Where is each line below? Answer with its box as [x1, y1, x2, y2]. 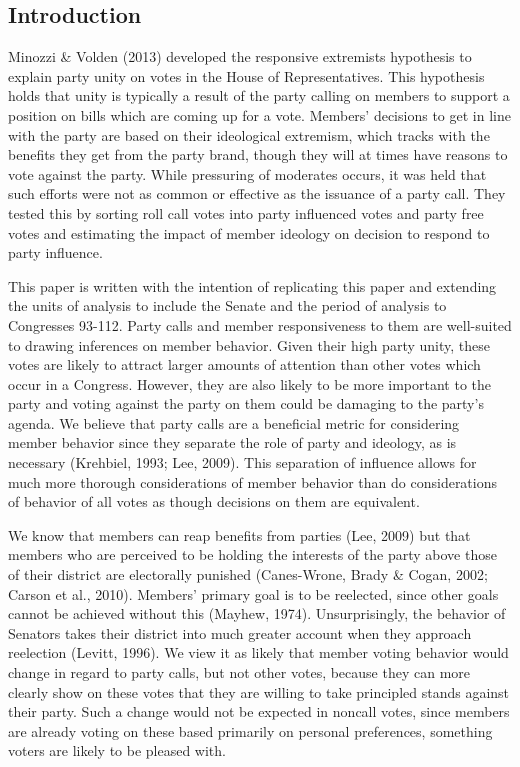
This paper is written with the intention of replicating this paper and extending [8, 275, 497, 296]
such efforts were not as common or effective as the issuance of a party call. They [8, 183, 506, 204]
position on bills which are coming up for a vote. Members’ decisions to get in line [8, 104, 511, 125]
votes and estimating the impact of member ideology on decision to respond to [8, 222, 490, 243]
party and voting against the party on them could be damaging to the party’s [8, 393, 484, 414]
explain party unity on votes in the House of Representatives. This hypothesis [8, 65, 485, 86]
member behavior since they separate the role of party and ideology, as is [8, 432, 457, 453]
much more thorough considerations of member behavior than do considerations [8, 471, 498, 492]
